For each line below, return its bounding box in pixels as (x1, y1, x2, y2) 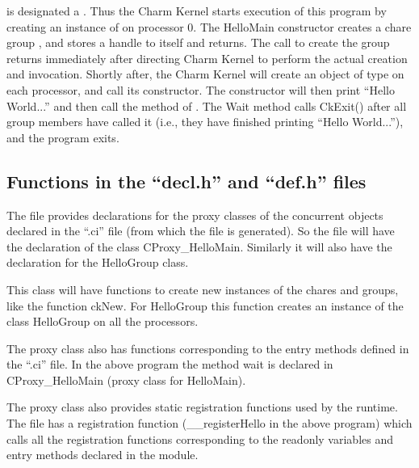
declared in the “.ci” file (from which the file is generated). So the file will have (6, 222, 395, 239)
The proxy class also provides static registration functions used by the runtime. (6, 398, 398, 415)
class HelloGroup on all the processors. (6, 313, 199, 330)
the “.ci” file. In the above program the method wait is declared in (6, 356, 333, 373)
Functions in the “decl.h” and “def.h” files (6, 168, 367, 193)
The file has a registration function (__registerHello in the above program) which (6, 415, 413, 432)
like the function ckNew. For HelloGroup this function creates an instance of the (6, 297, 404, 314)
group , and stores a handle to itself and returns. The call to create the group (6, 34, 390, 51)
